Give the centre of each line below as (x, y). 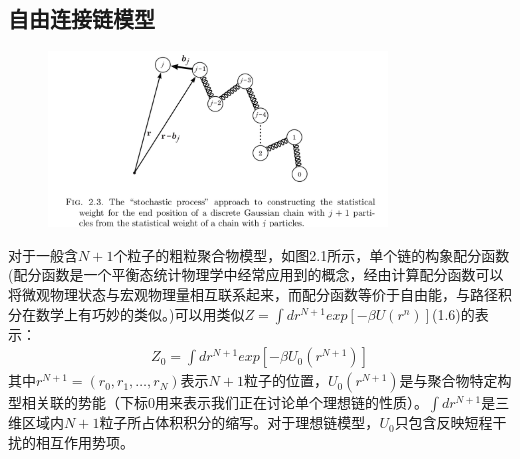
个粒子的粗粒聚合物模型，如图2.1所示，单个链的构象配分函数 (311, 254)
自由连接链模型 (81, 18)
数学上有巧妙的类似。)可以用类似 (140, 313)
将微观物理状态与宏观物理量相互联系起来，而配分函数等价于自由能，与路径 (253, 294)
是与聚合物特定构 (455, 380)
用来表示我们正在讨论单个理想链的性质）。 (291, 402)
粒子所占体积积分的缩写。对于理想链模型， (239, 422)
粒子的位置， (285, 380)
